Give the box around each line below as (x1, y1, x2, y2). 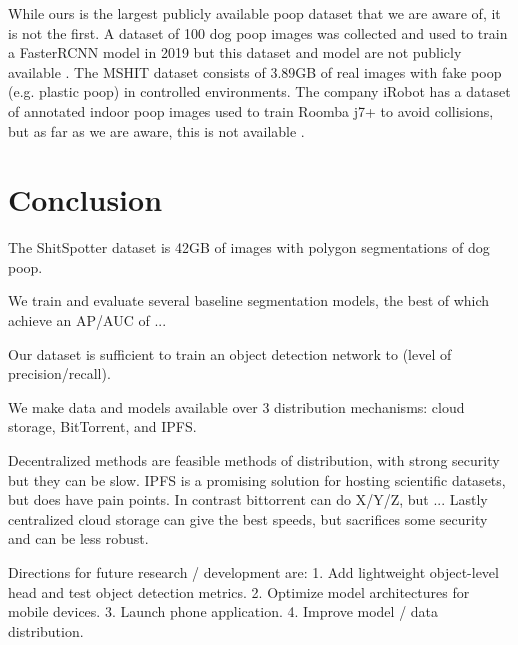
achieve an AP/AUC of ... (8, 310, 167, 331)
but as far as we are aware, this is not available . (8, 120, 305, 141)
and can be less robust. (8, 528, 149, 549)
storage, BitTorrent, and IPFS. (8, 416, 197, 437)
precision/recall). (8, 363, 111, 384)
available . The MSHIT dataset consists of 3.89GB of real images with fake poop (8, 61, 502, 82)
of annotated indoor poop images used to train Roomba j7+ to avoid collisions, (8, 100, 494, 121)
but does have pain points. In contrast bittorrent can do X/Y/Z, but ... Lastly (8, 489, 488, 510)
